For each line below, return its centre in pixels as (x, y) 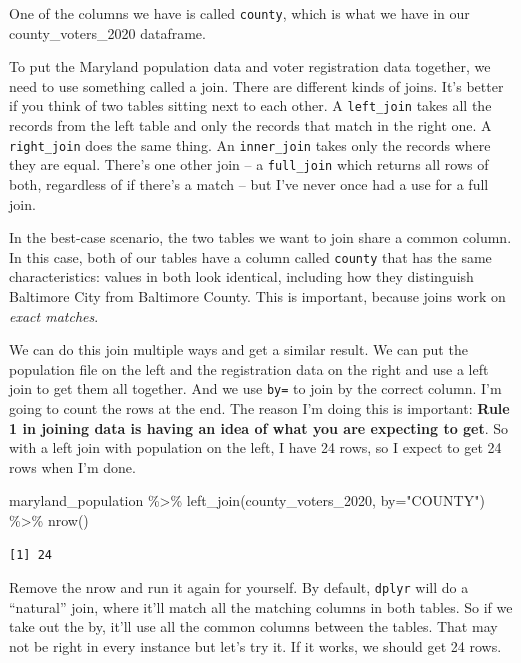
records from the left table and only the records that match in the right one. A (250, 125)
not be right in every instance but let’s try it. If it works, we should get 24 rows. (255, 646)
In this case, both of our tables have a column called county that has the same (250, 256)
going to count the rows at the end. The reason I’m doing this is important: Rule (259, 408)
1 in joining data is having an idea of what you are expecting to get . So (259, 427)
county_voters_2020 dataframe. (107, 32)
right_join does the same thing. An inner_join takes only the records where (250, 144)
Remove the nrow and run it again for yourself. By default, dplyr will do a (239, 587)
